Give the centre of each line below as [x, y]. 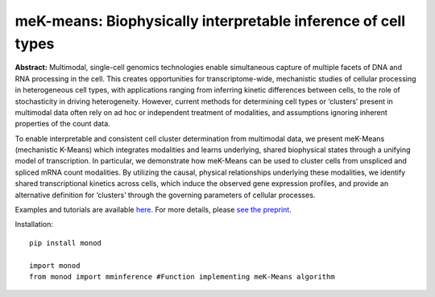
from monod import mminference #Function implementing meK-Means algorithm [182, 276]
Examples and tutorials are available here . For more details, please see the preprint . [153, 210]
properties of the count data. [62, 124]
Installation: [34, 225]
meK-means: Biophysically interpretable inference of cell [210, 21]
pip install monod [66, 243]
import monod [55, 265]
